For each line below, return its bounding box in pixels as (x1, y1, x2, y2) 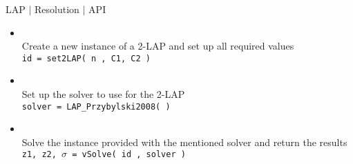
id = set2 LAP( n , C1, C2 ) (21, 53, 151, 63)
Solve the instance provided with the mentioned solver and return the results (21, 134, 347, 149)
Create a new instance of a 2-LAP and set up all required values (21, 39, 294, 53)
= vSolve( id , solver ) (72, 150, 186, 160)
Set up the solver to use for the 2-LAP (21, 87, 185, 101)
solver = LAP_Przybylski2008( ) (21, 101, 171, 112)
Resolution (35, 2, 79, 16)
